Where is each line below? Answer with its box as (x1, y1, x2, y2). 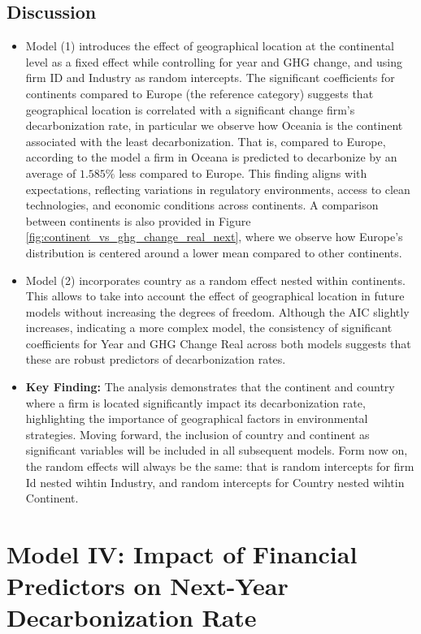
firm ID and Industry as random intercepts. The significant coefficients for (25, 69, 395, 86)
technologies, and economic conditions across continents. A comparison (25, 196, 379, 213)
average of (25, 164, 76, 181)
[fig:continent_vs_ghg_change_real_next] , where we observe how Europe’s (25, 228, 403, 245)
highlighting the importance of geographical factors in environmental (25, 410, 368, 427)
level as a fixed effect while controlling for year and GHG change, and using (25, 53, 403, 70)
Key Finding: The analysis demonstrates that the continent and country (25, 378, 395, 395)
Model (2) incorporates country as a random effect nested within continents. (25, 271, 406, 288)
